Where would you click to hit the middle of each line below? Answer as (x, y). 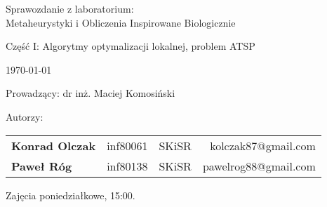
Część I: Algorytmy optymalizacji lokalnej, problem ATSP (131, 46)
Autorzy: (25, 116)
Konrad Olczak (54, 145)
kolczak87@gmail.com (263, 145)
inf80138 (127, 166)
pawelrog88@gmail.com (259, 166)
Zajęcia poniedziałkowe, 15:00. (71, 195)
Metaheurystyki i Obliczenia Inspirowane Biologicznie (121, 22)
